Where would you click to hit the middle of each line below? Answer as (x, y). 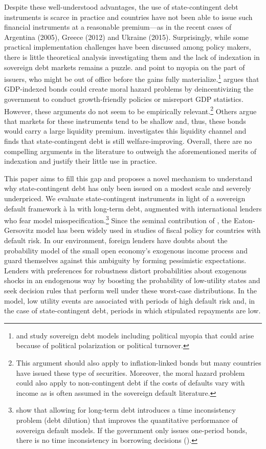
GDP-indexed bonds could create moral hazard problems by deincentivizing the (129, 89)
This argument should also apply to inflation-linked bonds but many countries (139, 362)
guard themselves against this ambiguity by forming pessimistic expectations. (125, 260)
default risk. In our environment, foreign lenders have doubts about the (116, 240)
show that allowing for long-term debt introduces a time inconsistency (126, 410)
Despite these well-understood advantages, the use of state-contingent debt (121, 7)
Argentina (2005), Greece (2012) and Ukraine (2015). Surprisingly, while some (127, 37)
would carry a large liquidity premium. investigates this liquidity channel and (125, 131)
